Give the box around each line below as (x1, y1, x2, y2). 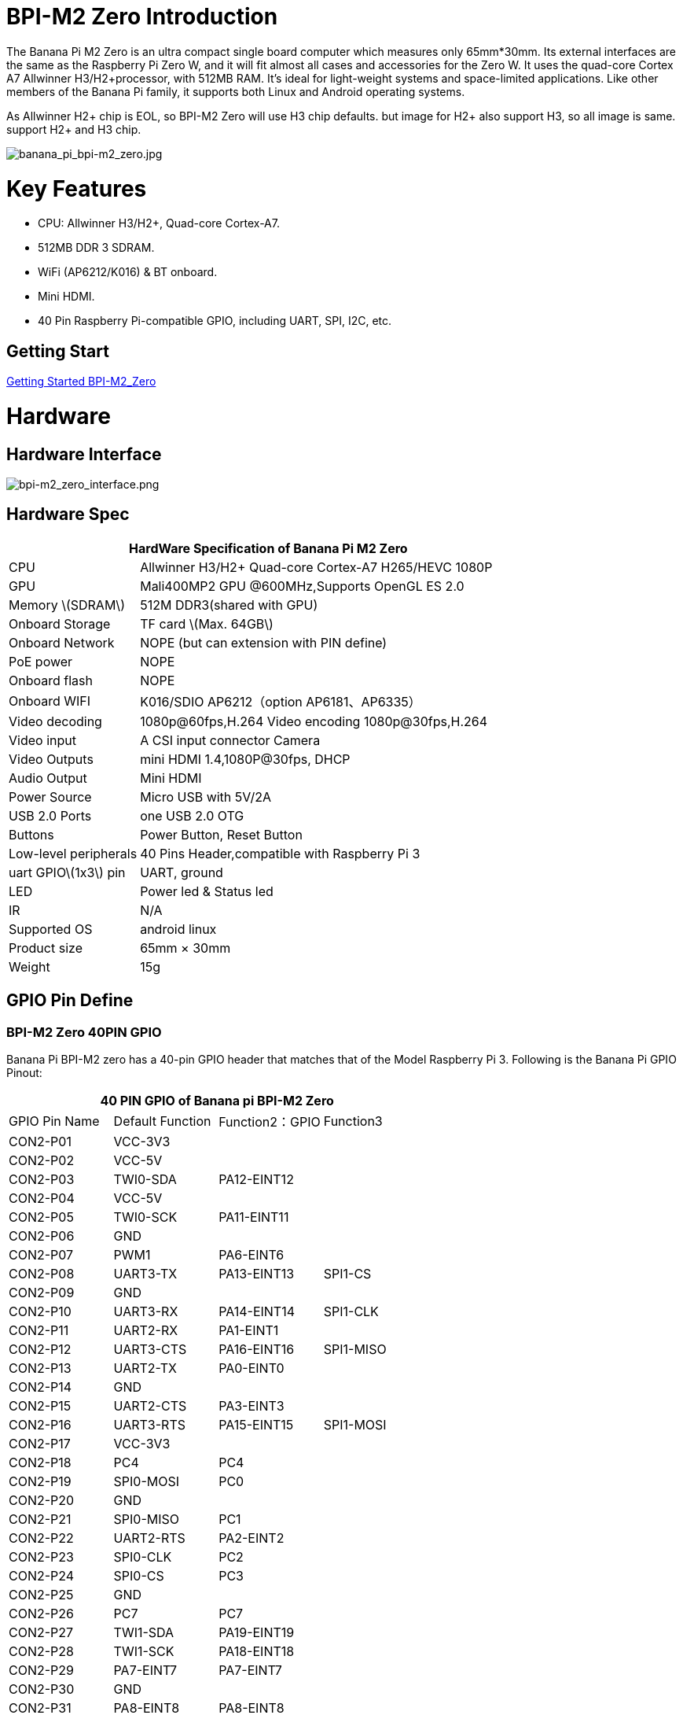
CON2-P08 (9, 1266, 75, 1282)
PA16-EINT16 (218, 1341, 295, 1358)
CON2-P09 (9, 1285, 75, 1301)
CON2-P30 (9, 1681, 75, 1698)
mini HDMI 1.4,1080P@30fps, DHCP (140, 751, 351, 767)
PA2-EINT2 (218, 1530, 285, 1547)
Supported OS (9, 920, 93, 937)
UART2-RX (113, 1322, 178, 1339)
